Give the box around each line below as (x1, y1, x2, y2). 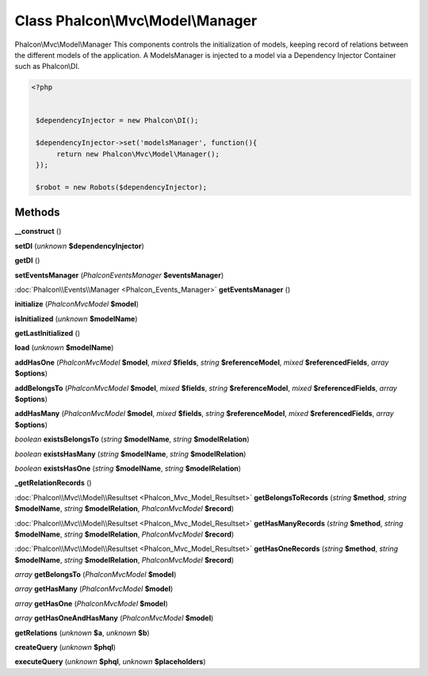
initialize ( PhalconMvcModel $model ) (14, 300, 139, 309)
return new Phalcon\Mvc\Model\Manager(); (56, 149, 220, 158)
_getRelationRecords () (14, 478, 92, 487)
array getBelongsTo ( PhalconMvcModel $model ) (14, 570, 177, 579)
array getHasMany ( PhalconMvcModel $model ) (14, 584, 174, 594)
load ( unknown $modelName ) (14, 343, 114, 353)
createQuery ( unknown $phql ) (14, 643, 117, 652)
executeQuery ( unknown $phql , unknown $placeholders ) (14, 657, 206, 666)
